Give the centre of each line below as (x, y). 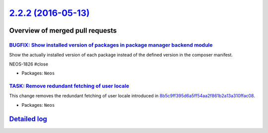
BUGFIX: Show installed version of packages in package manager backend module (111, 45)
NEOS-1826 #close (29, 64)
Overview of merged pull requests (63, 31)
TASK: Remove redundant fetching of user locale (69, 86)
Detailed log (28, 119)
